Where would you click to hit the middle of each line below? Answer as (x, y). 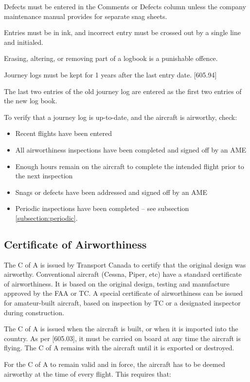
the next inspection (44, 176)
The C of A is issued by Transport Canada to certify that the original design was (125, 264)
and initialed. (24, 42)
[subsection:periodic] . (46, 218)
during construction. (34, 312)
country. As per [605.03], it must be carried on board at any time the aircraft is (123, 338)
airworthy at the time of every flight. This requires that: (88, 373)
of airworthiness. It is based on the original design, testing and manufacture (117, 283)
